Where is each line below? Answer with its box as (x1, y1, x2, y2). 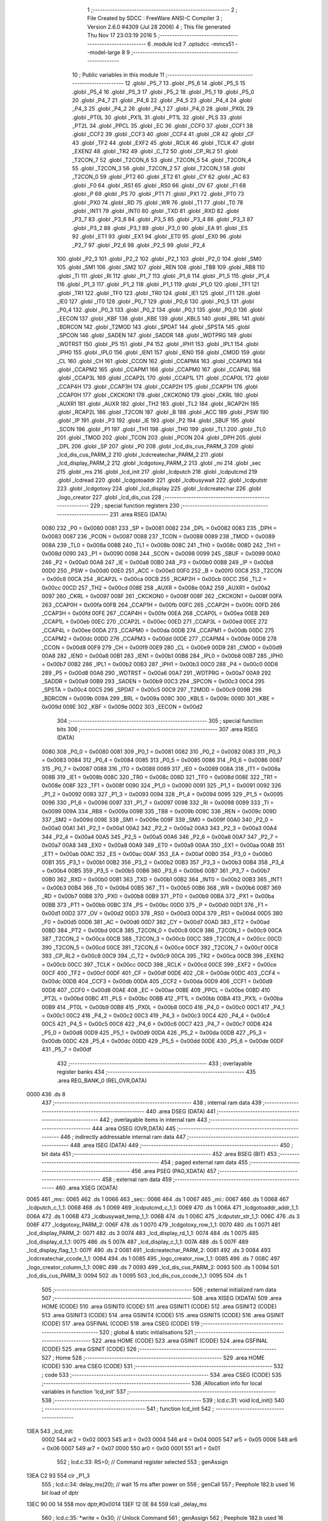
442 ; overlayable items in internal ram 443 (99, 1116, 208, 1124)
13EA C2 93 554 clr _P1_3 (26, 1472, 91, 1480)
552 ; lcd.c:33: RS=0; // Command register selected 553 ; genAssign (56, 1458, 228, 1466)
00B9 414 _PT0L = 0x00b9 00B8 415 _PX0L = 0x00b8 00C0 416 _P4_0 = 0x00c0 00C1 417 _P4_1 (41, 1003, 285, 1011)
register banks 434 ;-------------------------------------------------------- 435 (56, 1068, 256, 1076)
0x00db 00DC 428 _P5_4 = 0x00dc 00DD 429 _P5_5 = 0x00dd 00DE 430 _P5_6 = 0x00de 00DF (41, 1037, 284, 1045)
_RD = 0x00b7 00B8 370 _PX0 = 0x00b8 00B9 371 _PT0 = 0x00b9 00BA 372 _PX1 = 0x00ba (41, 893, 275, 900)
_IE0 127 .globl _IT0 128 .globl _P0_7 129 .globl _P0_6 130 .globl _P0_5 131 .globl (56, 298, 255, 305)
